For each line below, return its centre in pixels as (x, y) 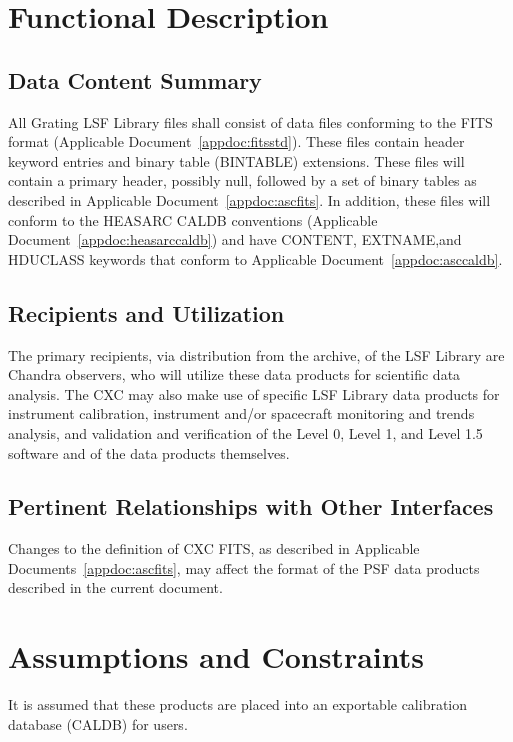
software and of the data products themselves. (149, 452)
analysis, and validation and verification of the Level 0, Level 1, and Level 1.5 (245, 432)
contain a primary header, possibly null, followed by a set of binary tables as (242, 180)
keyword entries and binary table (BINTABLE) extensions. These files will (236, 160)
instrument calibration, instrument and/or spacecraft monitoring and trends (241, 413)
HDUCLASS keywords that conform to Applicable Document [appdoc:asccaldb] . (255, 258)
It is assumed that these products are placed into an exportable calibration (238, 704)
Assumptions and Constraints (216, 656)
